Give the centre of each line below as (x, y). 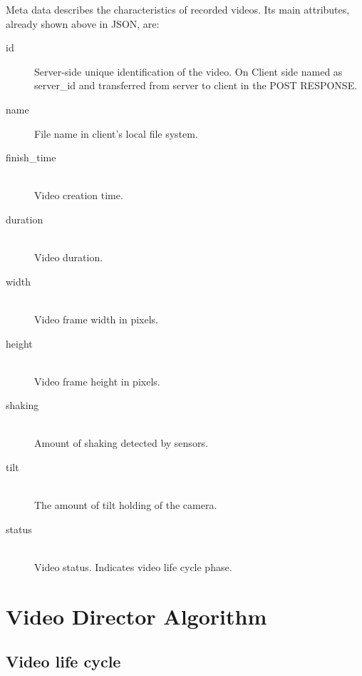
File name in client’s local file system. (116, 133)
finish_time (31, 157)
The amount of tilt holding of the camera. (126, 505)
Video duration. (69, 257)
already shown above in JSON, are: (83, 23)
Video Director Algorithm (136, 616)
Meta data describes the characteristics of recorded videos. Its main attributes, (178, 9)
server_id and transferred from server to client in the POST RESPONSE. (196, 85)
